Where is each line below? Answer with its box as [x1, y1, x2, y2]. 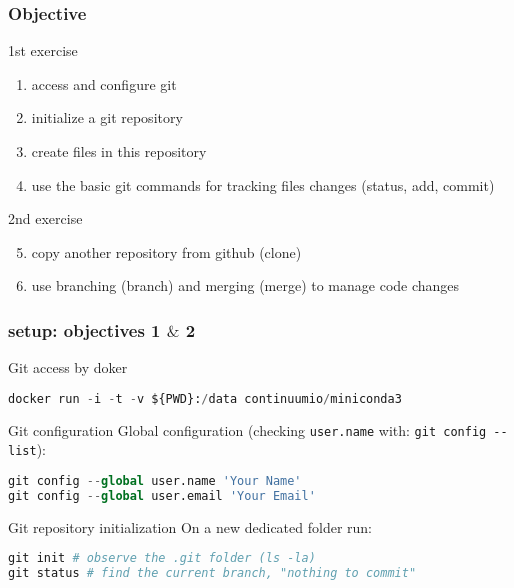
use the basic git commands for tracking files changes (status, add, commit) [31, 174, 495, 195]
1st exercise [8, 40, 78, 61]
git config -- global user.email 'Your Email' [8, 488, 316, 503]
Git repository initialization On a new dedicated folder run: [8, 516, 373, 537]
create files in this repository [31, 141, 207, 161]
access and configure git [31, 73, 177, 94]
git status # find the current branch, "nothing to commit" [8, 566, 417, 581]
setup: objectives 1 [8, 317, 161, 342]
